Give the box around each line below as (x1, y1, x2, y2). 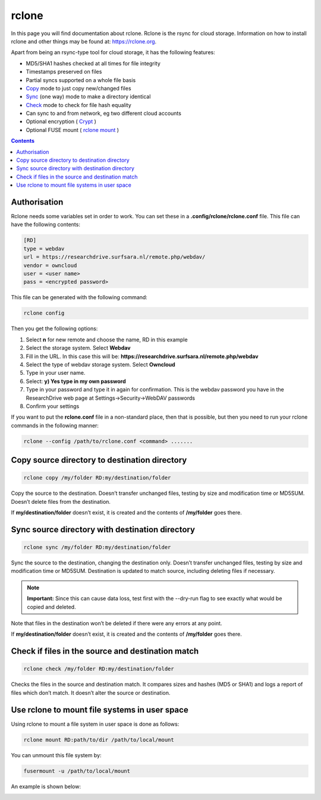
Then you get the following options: (11, 325, 98, 332)
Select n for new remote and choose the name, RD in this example (26, 336, 188, 343)
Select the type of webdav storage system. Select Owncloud (26, 360, 175, 368)
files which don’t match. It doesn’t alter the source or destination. (11, 689, 171, 696)
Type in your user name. (26, 369, 86, 377)
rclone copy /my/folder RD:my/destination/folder (23, 475, 171, 481)
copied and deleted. (27, 603, 77, 610)
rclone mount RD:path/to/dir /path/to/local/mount (23, 736, 175, 743)
